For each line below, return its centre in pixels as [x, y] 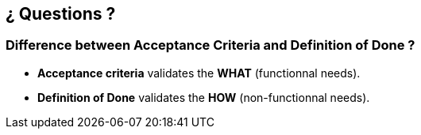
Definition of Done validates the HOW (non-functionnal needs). [204, 97]
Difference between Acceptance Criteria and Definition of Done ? [210, 45]
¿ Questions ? [61, 14]
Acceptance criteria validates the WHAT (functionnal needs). [199, 73]
